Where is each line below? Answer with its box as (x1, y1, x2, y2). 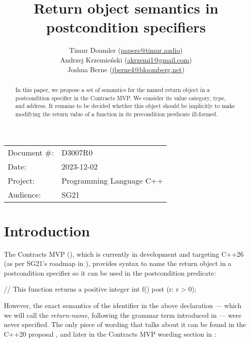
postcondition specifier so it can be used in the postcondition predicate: (4, 267, 216, 278)
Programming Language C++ (61, 174, 163, 186)
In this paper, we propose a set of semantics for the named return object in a (15, 85, 210, 93)
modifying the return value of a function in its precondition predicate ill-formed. (15, 109, 218, 118)
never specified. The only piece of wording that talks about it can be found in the (4, 319, 246, 329)
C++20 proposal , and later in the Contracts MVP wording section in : (4, 328, 217, 339)
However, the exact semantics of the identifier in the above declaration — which (4, 300, 242, 311)
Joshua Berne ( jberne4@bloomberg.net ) (67, 64, 185, 74)
